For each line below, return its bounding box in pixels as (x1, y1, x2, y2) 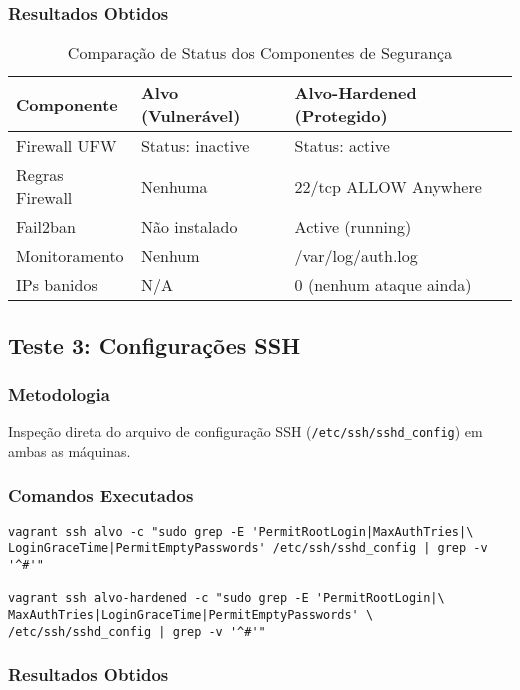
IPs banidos (16, 273, 98, 297)
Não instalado (140, 215, 238, 239)
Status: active (294, 134, 390, 158)
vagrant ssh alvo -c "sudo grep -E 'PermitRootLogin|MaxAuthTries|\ (8, 524, 474, 539)
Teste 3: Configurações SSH (8, 329, 301, 360)
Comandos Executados (8, 483, 194, 508)
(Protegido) (294, 104, 388, 128)
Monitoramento (16, 244, 124, 268)
